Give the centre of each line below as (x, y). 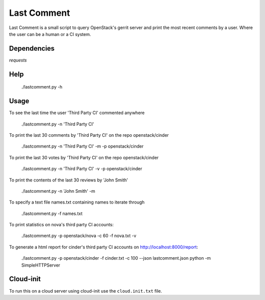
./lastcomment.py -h (42, 87)
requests (18, 60)
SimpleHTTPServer (41, 265)
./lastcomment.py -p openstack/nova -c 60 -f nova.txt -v (79, 236)
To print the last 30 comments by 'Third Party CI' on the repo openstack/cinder (89, 135)
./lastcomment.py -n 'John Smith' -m (58, 191)
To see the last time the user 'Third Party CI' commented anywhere (77, 113)
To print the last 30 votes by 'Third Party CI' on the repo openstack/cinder (84, 157)
